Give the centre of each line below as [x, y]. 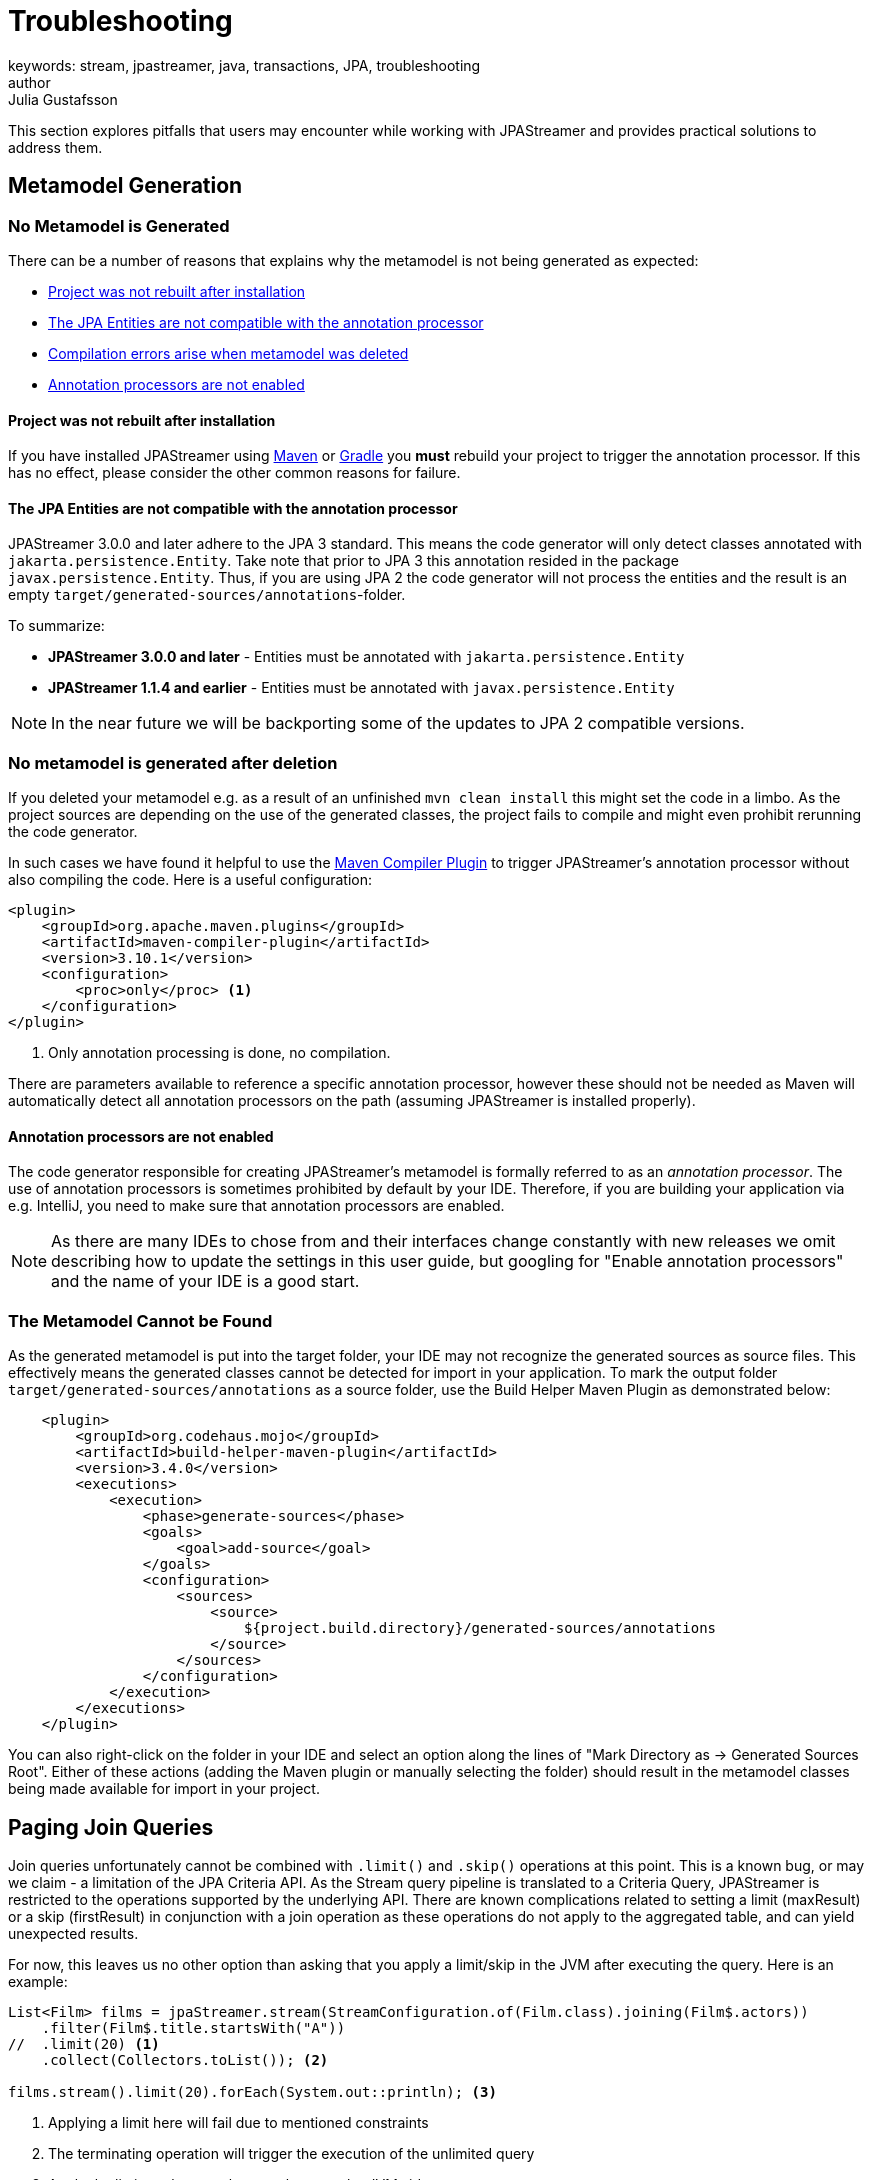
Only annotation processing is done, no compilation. [219, 1053]
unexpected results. [73, 1933]
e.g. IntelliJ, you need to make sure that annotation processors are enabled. [256, 1206]
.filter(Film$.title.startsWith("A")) [193, 2027]
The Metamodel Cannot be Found [140, 1320]
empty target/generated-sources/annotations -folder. [207, 595]
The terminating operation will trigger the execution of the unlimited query [291, 2153]
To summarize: [56, 626]
